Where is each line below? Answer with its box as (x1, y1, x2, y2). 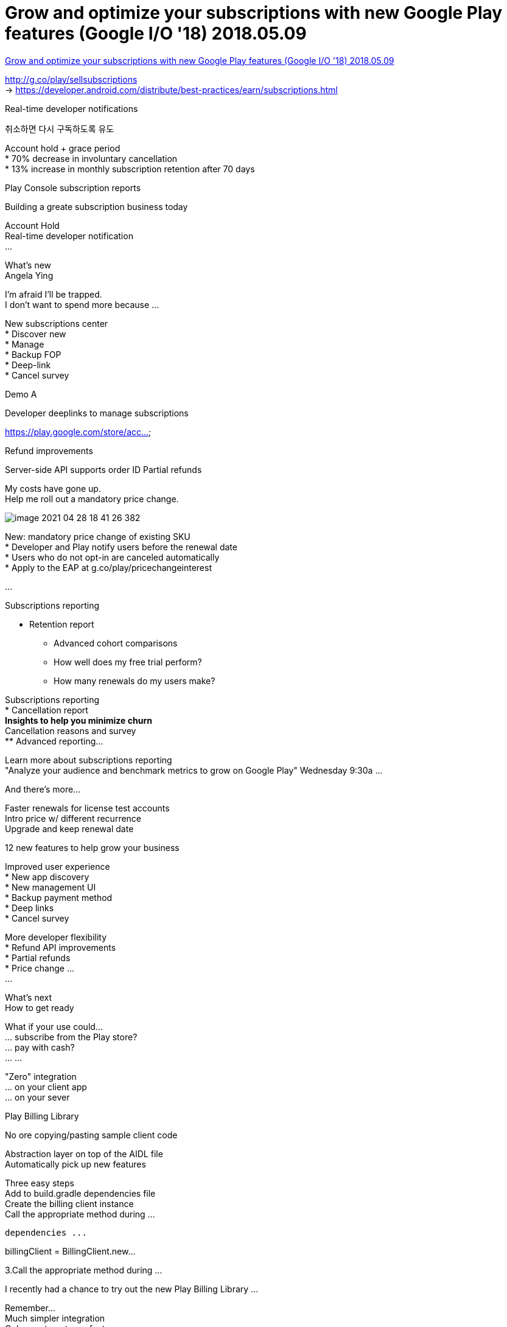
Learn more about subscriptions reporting (5, 754, 172, 765)
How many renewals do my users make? (54, 675, 215, 686)
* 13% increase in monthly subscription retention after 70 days (5, 163, 255, 174)
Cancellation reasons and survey (5, 725, 136, 736)
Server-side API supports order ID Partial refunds (5, 464, 202, 475)
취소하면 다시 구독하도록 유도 (5, 123, 114, 134)
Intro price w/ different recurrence (5, 813, 142, 824)
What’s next (5, 992, 52, 1003)
